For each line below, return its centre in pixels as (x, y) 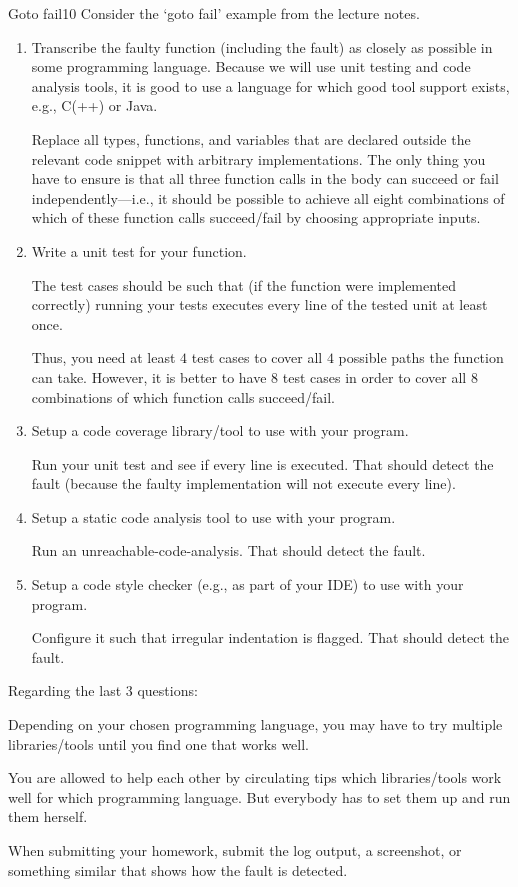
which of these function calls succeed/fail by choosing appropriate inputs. (256, 217)
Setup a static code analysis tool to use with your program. (213, 516)
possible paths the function (421, 357)
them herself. (48, 816)
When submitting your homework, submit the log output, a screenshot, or (235, 850)
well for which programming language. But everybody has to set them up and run (259, 796)
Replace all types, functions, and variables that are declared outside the (251, 138)
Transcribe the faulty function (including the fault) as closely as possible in (262, 46)
